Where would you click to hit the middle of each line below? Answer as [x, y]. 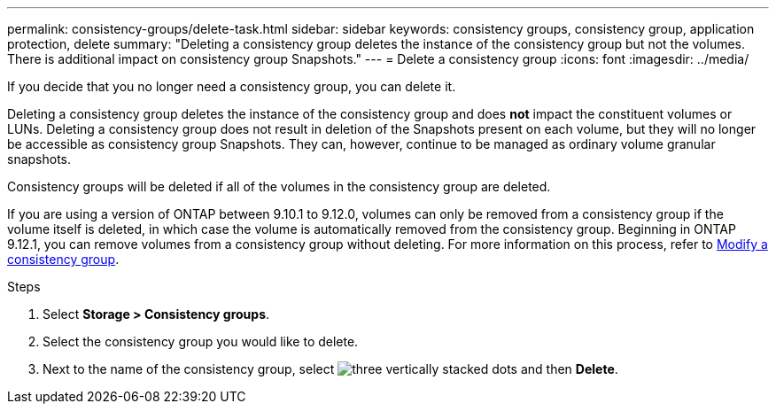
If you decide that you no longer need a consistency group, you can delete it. [232, 86]
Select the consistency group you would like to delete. [201, 341]
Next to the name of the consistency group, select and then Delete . [330, 369]
